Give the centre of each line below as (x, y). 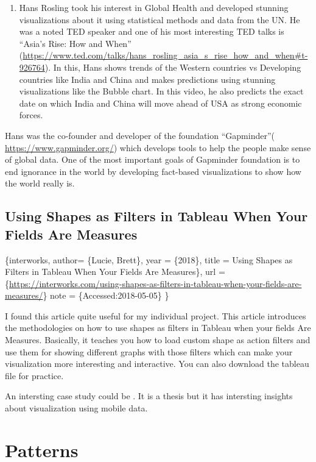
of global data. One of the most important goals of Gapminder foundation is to (153, 159)
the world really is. (40, 183)
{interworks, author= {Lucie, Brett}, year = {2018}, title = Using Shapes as (149, 259)
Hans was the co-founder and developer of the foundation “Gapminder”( (140, 135)
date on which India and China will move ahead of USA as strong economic (160, 103)
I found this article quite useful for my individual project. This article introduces (156, 315)
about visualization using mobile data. (76, 408)
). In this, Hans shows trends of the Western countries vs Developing (173, 67)
